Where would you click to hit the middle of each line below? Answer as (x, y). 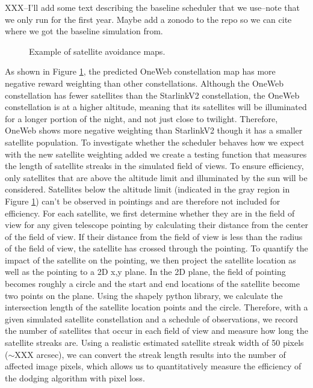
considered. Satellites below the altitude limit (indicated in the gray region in (147, 189)
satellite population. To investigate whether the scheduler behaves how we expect (155, 142)
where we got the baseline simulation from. (84, 31)
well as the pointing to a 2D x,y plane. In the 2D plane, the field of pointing (145, 272)
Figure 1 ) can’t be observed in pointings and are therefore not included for (143, 201)
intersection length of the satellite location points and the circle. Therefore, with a (156, 307)
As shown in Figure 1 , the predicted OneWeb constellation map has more (140, 71)
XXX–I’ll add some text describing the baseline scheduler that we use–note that (153, 7)
